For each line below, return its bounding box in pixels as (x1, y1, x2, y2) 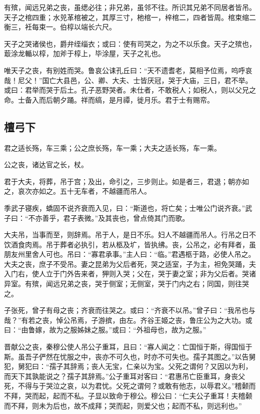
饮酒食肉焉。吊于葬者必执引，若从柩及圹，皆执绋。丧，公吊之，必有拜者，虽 (4, 239, 256, 249)
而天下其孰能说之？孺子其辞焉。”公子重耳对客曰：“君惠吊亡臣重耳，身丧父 (4, 370, 245, 381)
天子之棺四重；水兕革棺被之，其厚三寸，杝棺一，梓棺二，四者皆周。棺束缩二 (4, 12, 256, 22)
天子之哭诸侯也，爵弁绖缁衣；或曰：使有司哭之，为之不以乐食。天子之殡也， (4, 38, 256, 49)
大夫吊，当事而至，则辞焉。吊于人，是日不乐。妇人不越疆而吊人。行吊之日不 (4, 229, 256, 240)
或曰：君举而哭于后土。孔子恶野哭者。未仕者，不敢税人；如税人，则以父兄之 (4, 85, 256, 95)
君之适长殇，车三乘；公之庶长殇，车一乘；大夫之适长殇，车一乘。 (4, 142, 221, 153)
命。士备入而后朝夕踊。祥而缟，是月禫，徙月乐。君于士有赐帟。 (4, 94, 214, 105)
